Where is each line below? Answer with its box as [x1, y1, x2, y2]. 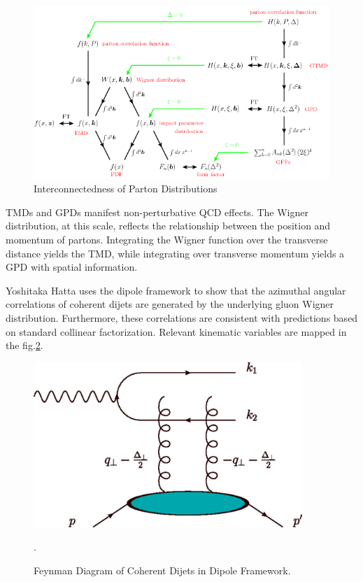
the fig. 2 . [6, 338, 43, 353]
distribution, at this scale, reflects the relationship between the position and [6, 218, 331, 233]
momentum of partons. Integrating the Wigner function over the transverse [6, 232, 328, 246]
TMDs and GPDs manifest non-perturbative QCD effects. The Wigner [6, 204, 308, 219]
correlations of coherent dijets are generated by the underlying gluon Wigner [6, 297, 334, 311]
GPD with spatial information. [6, 260, 138, 274]
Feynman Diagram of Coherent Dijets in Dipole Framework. [34, 562, 291, 577]
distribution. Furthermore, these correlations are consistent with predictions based [6, 310, 358, 325]
